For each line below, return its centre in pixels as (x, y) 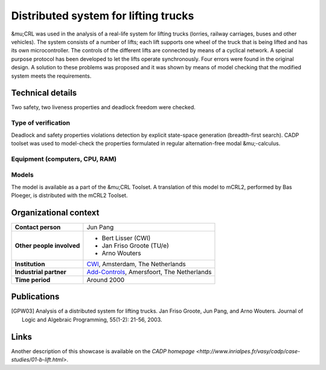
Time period (33, 280)
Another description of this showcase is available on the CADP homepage (103, 351)
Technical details (44, 93)
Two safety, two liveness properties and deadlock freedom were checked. (103, 107)
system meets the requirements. (51, 76)
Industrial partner (40, 272)
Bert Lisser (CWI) (126, 238)
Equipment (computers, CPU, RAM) (64, 158)
